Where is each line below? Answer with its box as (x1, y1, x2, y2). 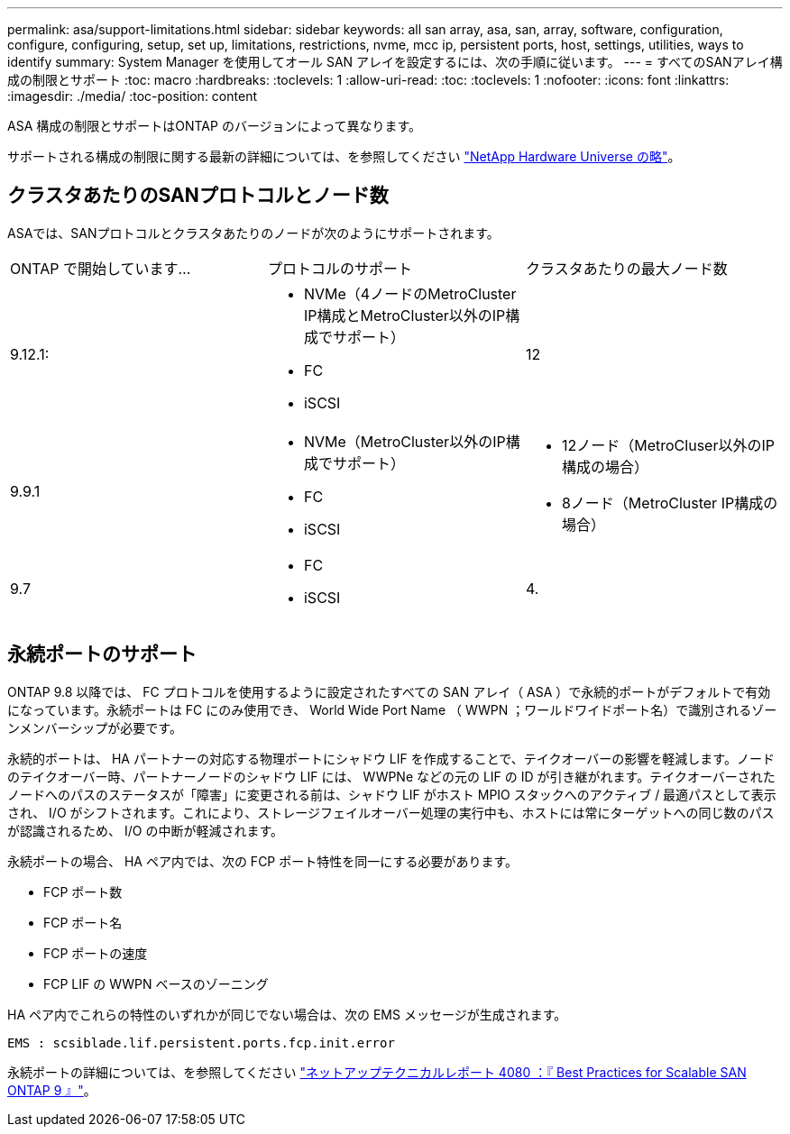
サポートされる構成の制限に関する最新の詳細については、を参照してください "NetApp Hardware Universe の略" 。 (7, 149, 681, 164)
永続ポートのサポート (7, 643, 197, 666)
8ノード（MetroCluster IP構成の (561, 493, 778, 512)
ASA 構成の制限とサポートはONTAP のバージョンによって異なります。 (7, 118, 422, 133)
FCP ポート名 (43, 914, 123, 930)
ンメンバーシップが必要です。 (7, 719, 182, 736)
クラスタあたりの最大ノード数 (525, 259, 728, 278)
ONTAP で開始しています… (10, 259, 191, 278)
